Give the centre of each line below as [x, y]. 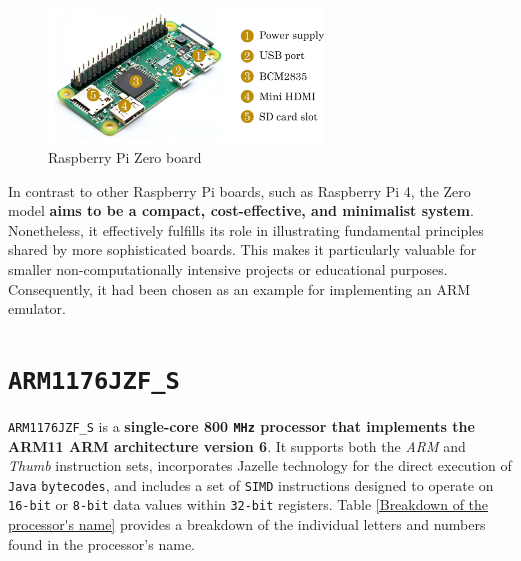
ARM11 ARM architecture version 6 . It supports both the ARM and [237, 445]
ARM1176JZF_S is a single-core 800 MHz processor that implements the [241, 425]
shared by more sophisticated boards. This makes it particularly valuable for [242, 249]
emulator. [37, 308]
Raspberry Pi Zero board [125, 156]
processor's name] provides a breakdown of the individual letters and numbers [247, 524]
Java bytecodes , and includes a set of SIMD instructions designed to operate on [251, 484]
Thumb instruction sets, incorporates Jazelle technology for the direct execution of [260, 465]
